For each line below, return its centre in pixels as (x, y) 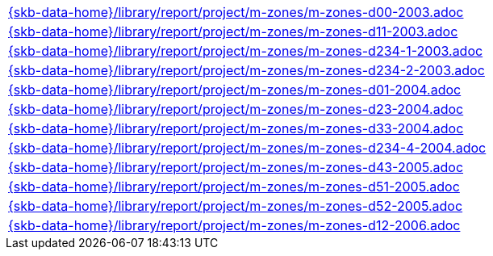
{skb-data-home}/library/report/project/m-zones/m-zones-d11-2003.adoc (233, 31)
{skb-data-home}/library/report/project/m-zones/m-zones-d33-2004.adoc (236, 128)
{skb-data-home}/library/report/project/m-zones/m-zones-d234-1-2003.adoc (246, 51)
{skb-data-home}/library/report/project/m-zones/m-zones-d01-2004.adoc (235, 90)
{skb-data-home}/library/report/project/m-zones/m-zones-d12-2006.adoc (234, 225)
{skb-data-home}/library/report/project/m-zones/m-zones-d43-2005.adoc (236, 167)
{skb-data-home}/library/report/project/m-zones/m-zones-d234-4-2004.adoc (247, 148)
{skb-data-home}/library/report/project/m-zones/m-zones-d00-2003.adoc (236, 12)
